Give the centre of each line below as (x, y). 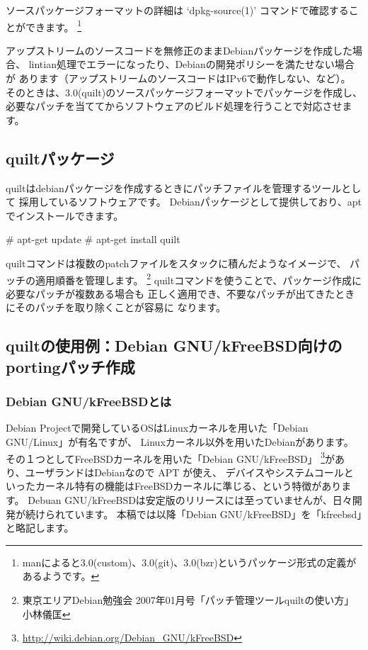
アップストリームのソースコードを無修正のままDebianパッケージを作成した (179, 50)
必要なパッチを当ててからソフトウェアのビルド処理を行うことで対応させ (174, 106)
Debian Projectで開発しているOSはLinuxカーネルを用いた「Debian (157, 428)
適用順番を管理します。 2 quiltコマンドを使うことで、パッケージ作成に (198, 279)
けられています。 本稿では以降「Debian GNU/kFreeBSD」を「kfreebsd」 (199, 514)
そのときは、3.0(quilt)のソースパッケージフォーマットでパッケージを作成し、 (184, 92)
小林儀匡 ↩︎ (46, 613)
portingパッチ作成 (70, 366)
